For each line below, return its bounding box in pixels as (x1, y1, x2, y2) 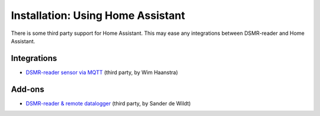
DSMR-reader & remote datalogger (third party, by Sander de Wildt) (25, 99, 191, 107)
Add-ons (11, 84, 44, 94)
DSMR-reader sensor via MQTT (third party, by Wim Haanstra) (25, 69, 178, 76)
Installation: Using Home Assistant (11, 9, 185, 22)
